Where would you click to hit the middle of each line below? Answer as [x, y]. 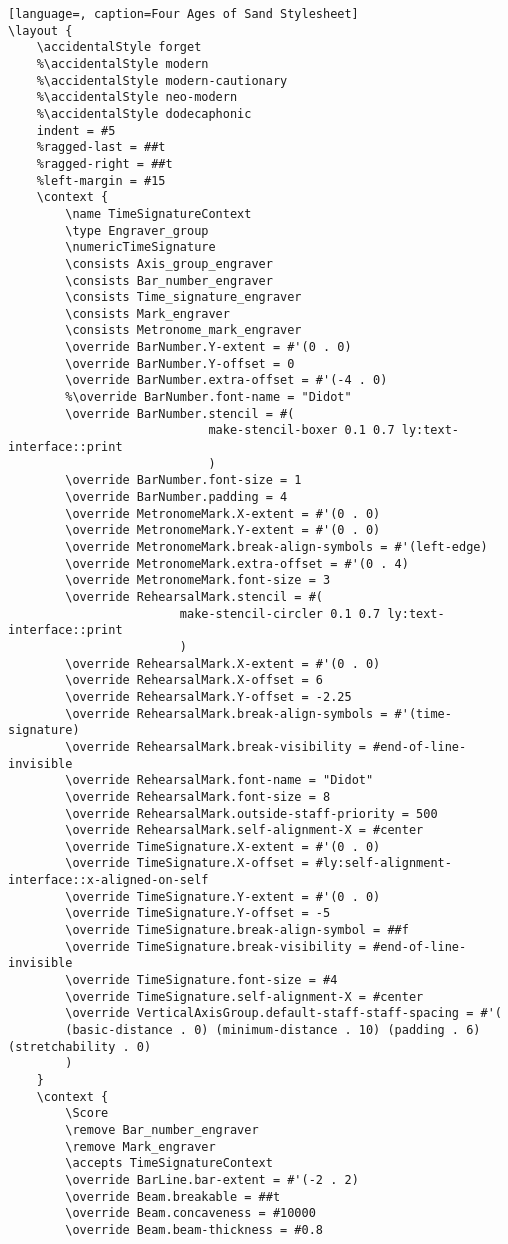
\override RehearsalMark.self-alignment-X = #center [244, 830]
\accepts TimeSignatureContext [169, 1163]
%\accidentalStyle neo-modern [137, 97]
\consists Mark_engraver [147, 313]
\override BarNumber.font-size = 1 [183, 480]
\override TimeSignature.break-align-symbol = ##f [237, 930]
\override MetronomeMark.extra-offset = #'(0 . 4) [237, 563]
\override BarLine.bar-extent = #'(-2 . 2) [212, 1179]
